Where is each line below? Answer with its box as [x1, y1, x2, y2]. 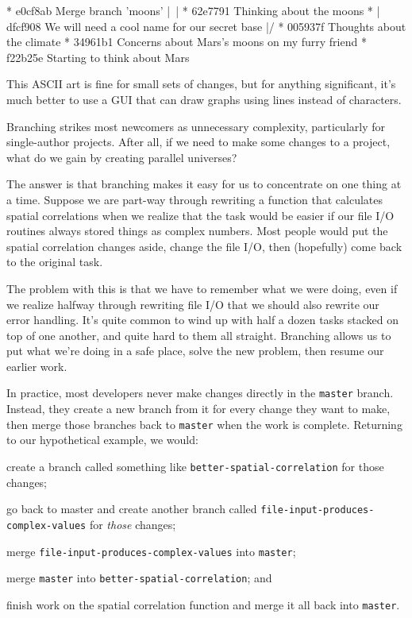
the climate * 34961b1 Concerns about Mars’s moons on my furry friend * [6, 33, 367, 50]
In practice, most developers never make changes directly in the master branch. [6, 384, 394, 401]
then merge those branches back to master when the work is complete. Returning [6, 415, 402, 432]
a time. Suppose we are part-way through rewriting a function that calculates [6, 191, 383, 207]
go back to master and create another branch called [6, 500, 257, 517]
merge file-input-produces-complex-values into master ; [6, 543, 296, 559]
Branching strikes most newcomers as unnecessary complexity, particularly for [6, 118, 385, 134]
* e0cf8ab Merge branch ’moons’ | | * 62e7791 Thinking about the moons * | [6, 2, 380, 18]
